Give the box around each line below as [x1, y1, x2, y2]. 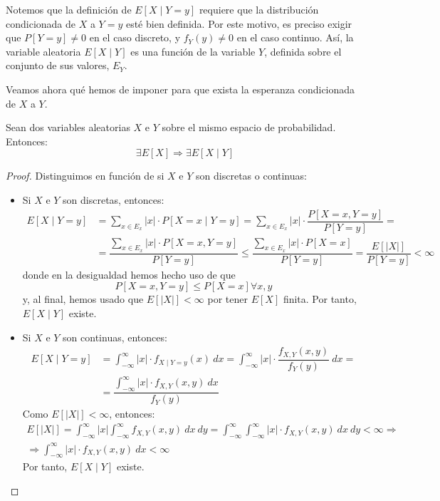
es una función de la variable [130, 43, 256, 58]
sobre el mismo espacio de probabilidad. [162, 120, 336, 135]
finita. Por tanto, [283, 291, 357, 306]
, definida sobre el [264, 43, 342, 58]
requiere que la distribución [199, 2, 319, 16]
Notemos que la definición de [6, 2, 132, 16]
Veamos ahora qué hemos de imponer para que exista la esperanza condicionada [6, 81, 355, 96]
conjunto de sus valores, [6, 58, 110, 73]
